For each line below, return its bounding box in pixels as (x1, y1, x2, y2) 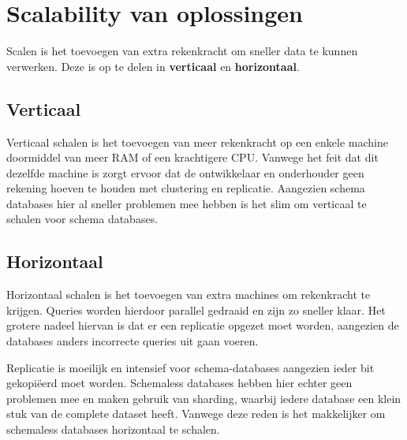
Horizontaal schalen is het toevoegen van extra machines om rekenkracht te (6, 286, 371, 303)
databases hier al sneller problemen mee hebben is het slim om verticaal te (6, 195, 367, 211)
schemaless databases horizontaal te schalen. (6, 421, 220, 438)
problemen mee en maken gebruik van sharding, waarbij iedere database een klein (6, 390, 401, 406)
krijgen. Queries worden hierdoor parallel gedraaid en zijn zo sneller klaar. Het (6, 301, 386, 318)
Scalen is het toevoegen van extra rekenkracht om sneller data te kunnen (6, 43, 358, 59)
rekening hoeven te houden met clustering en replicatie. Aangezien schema (6, 180, 365, 196)
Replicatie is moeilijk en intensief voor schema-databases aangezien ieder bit (6, 359, 375, 375)
